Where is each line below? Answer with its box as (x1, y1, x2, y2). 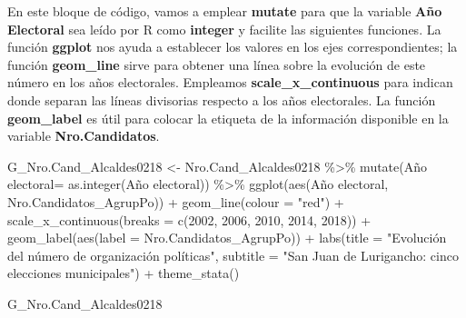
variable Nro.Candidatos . (7, 126, 160, 145)
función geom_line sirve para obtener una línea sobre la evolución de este (7, 55, 426, 74)
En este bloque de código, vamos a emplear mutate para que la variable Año (7, 2, 442, 20)
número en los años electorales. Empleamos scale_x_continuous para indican (7, 73, 453, 92)
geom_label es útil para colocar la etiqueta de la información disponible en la (7, 108, 449, 127)
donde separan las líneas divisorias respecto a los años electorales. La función (7, 90, 436, 109)
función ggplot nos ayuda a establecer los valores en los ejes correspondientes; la (7, 37, 458, 56)
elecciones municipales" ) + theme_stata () (7, 263, 240, 283)
